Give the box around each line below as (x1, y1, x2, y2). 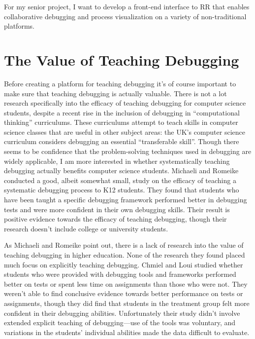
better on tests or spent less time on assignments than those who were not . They (4, 278, 248, 289)
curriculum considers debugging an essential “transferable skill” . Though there (4, 136, 239, 147)
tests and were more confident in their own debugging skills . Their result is (4, 204, 230, 214)
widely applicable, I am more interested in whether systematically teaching (4, 155, 230, 166)
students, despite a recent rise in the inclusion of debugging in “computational (4, 107, 240, 117)
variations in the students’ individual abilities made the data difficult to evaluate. (4, 327, 250, 337)
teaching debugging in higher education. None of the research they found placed (4, 250, 245, 260)
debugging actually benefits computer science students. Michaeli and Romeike (4, 165, 239, 176)
